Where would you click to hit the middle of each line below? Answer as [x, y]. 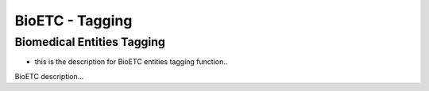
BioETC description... [49, 76]
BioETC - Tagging [73, 21]
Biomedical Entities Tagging [90, 42]
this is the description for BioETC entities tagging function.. [131, 62]
